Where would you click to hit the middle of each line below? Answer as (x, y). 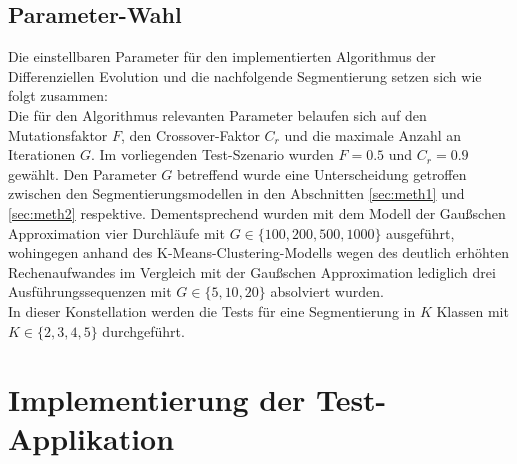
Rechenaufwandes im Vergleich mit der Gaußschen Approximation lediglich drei (252, 271)
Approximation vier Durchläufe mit (116, 232)
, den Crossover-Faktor (190, 134)
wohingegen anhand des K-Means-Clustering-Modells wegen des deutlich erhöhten (258, 252)
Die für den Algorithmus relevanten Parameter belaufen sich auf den (217, 114)
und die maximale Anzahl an (373, 134)
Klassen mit (472, 310)
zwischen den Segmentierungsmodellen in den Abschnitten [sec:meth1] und (236, 193)
